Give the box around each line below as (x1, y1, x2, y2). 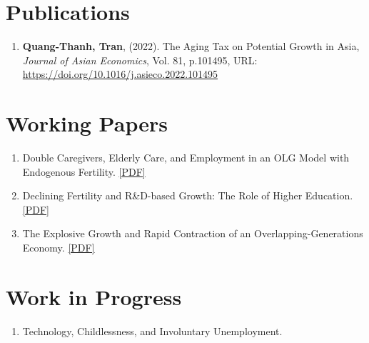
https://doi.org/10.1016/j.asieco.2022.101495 (22, 66, 218, 81)
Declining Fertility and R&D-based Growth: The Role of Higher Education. (22, 188, 353, 203)
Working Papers (6, 109, 168, 138)
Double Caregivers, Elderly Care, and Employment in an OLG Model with (22, 150, 350, 165)
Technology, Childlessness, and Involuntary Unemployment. (22, 323, 283, 338)
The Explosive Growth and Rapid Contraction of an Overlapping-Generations (22, 226, 363, 241)
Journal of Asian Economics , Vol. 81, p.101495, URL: (22, 52, 258, 67)
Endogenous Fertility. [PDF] (22, 164, 146, 179)
